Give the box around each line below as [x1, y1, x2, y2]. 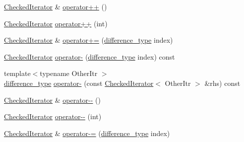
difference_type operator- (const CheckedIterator [4, 77, 154, 88]
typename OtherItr [40, 68, 98, 78]
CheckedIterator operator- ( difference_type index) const [4, 51, 175, 62]
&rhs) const [204, 77, 241, 88]
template [4, 68, 31, 78]
